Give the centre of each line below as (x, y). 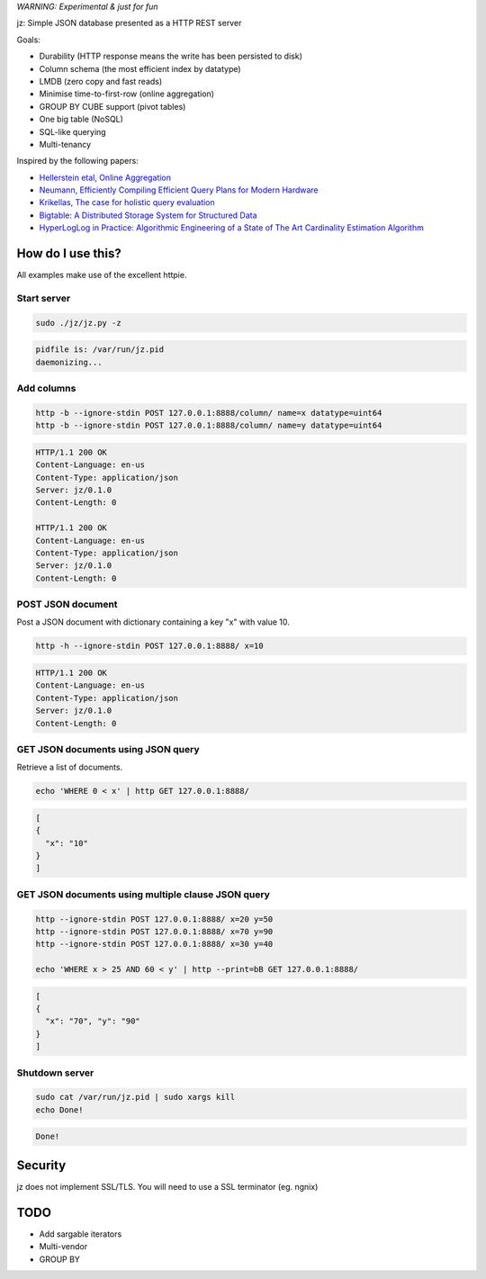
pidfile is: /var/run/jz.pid (100, 350)
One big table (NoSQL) (81, 119)
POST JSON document (67, 605)
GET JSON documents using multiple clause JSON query (143, 894)
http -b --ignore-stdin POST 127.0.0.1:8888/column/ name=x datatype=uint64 (209, 413)
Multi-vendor (63, 1247)
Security (41, 1165)
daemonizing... (69, 362)
